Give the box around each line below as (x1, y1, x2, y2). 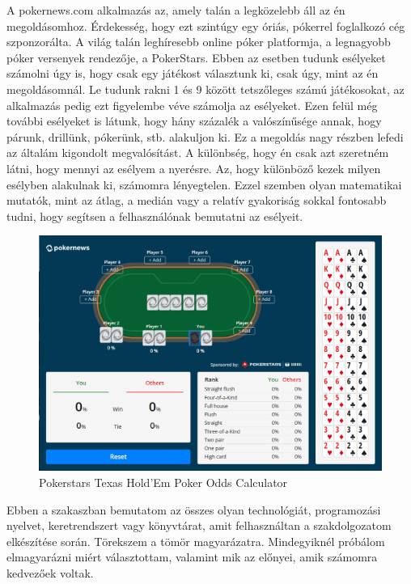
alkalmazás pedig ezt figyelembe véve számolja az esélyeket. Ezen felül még (6, 96, 378, 113)
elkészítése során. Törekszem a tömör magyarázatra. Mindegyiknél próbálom (6, 532, 385, 549)
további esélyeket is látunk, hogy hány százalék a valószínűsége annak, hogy (6, 112, 382, 129)
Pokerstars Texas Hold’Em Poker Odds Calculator (39, 473, 288, 490)
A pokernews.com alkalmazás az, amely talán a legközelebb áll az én (6, 2, 345, 18)
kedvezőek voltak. (6, 564, 94, 581)
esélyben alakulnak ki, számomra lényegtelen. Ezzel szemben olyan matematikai (6, 176, 402, 193)
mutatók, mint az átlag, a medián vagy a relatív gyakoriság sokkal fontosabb (6, 192, 387, 209)
